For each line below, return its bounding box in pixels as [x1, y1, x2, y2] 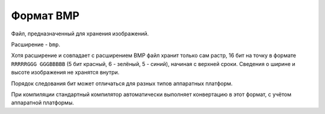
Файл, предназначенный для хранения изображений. [11, 30, 149, 37]
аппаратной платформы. [11, 99, 75, 106]
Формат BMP [11, 9, 79, 22]
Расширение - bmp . [11, 41, 60, 48]
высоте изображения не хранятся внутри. [11, 69, 120, 76]
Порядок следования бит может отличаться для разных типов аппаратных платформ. [11, 80, 233, 87]
